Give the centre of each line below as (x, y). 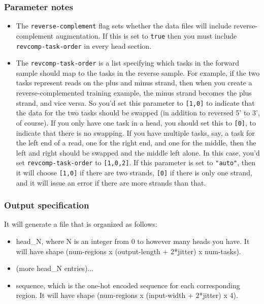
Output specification (47, 205)
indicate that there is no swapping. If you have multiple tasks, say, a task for (135, 132)
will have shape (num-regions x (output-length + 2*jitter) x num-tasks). (128, 251)
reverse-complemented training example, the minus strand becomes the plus (134, 93)
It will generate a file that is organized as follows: (81, 224)
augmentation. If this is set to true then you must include (146, 35)
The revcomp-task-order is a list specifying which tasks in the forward (128, 63)
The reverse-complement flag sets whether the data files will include (124, 26)
